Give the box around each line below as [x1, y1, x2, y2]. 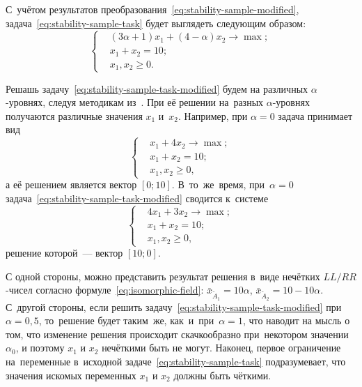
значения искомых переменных [6, 367, 136, 382]
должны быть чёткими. [173, 367, 271, 382]
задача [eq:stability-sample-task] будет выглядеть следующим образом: [6, 15, 306, 30]
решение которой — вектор [6, 245, 123, 260]
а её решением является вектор [6, 177, 137, 192]
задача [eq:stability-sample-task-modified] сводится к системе [6, 190, 269, 205]
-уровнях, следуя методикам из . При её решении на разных [6, 95, 264, 109]
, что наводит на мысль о [242, 313, 350, 328]
